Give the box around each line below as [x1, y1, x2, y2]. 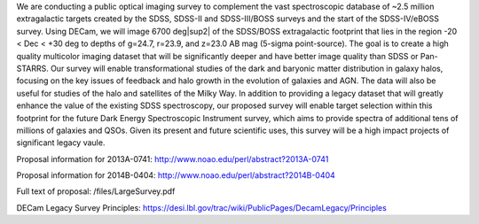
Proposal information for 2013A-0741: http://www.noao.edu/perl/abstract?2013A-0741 [16, 153, 329, 164]
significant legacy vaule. [16, 137, 106, 148]
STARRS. [16, 63, 49, 73]
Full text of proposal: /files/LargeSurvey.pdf [16, 186, 176, 197]
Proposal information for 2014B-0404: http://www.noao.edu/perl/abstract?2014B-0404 [16, 170, 336, 181]
